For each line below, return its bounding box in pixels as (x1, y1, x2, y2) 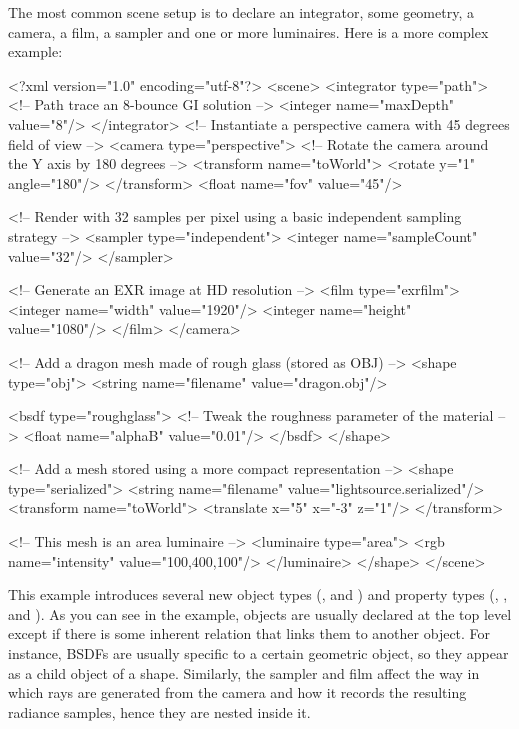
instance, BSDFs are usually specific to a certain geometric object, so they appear (8, 643, 509, 664)
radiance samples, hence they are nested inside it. (8, 701, 311, 722)
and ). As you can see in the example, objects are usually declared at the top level (8, 603, 512, 624)
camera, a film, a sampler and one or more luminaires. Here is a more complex (8, 21, 489, 42)
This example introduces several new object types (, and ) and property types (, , (8, 584, 508, 605)
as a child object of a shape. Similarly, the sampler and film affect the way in (8, 662, 480, 683)
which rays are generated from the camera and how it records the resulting (8, 682, 467, 703)
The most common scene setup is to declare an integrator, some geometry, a (8, 2, 474, 22)
